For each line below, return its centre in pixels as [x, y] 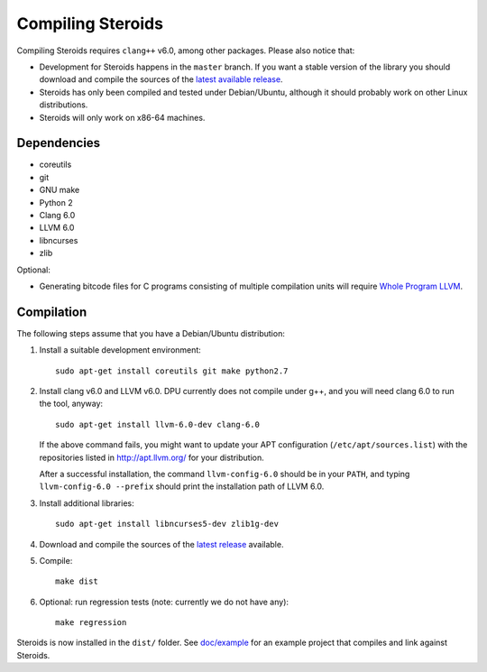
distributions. [64, 105]
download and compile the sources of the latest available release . [161, 79]
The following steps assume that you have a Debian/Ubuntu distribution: [151, 333]
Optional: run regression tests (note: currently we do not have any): [164, 602]
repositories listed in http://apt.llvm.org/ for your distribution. [152, 457]
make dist [77, 581]
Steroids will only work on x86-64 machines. [122, 117]
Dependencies [59, 143]
